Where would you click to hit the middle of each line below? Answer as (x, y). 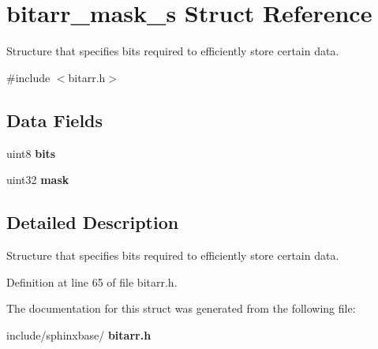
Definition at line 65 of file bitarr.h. (92, 281)
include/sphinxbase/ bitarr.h (79, 334)
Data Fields (55, 120)
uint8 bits (31, 153)
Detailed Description (93, 222)
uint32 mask (38, 180)
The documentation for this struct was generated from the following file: (181, 308)
